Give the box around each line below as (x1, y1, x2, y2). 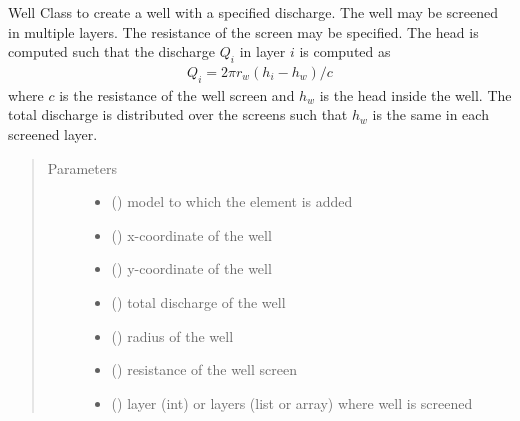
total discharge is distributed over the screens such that (8, 104, 348, 125)
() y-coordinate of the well (111, 258, 272, 279)
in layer (239, 41, 286, 62)
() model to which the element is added (111, 191, 353, 212)
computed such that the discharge (8, 41, 216, 62)
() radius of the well (111, 325, 234, 346)
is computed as (299, 41, 391, 62)
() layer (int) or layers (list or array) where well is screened (111, 392, 473, 413)
